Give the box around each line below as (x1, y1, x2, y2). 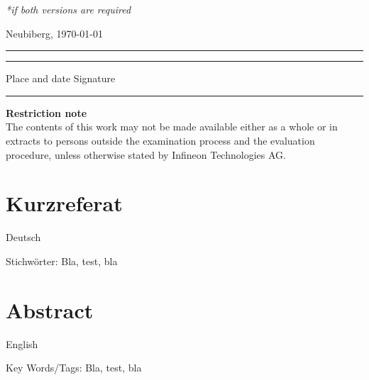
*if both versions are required (6, 2, 131, 16)
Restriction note (6, 105, 87, 120)
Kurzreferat (6, 189, 123, 218)
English (6, 336, 38, 351)
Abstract (6, 295, 94, 324)
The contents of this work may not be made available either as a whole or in (6, 119, 338, 134)
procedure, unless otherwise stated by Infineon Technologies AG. (6, 147, 286, 162)
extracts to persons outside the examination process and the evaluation (6, 133, 315, 147)
